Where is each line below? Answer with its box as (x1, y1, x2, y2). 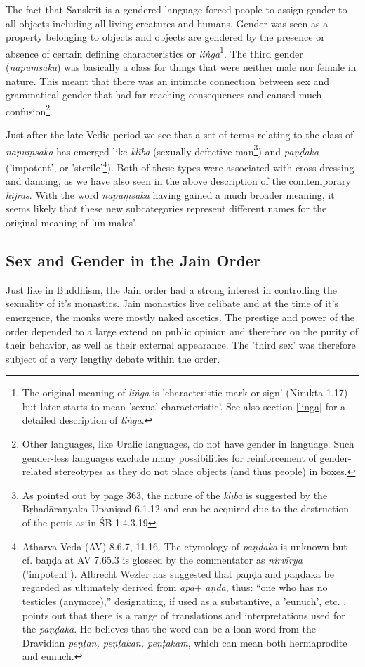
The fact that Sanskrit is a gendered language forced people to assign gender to (6, 2, 347, 16)
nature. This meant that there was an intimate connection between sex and (6, 73, 330, 88)
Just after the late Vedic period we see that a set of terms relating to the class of (6, 127, 354, 142)
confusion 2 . (6, 101, 53, 118)
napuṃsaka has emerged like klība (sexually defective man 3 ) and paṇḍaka (6, 141, 319, 158)
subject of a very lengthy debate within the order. (6, 351, 220, 365)
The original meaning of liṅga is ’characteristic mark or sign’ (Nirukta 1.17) (22, 385, 348, 400)
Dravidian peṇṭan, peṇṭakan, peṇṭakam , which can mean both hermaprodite (22, 635, 347, 649)
